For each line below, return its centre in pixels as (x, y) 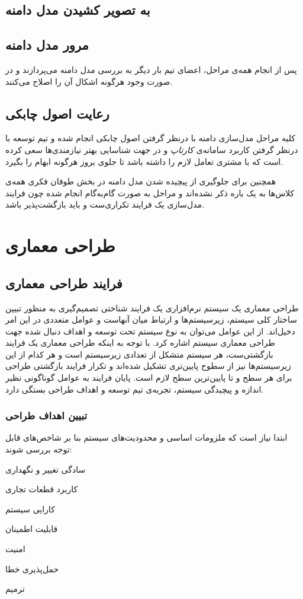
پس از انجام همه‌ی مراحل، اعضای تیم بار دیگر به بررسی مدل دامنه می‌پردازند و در (151, 69)
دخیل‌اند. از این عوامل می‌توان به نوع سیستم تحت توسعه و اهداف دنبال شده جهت (150, 331)
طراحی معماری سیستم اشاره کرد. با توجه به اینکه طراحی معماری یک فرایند (140, 342)
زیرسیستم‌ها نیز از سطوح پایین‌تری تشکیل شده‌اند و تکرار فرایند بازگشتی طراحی (148, 366)
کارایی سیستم (30, 509)
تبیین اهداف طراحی (46, 415)
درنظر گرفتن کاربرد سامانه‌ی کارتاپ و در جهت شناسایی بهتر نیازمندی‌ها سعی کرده (152, 149)
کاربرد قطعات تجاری (42, 489)
